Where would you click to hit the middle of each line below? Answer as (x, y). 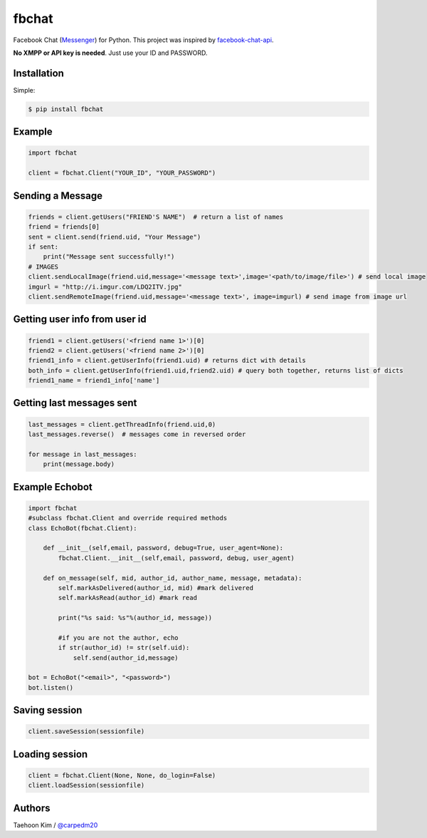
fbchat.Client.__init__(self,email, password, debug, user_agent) (176, 558)
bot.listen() (51, 687)
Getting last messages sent (75, 403)
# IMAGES (43, 267)
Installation (38, 73)
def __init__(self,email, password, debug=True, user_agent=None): (163, 548)
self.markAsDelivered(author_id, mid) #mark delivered (156, 588)
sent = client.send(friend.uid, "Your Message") (115, 237)
